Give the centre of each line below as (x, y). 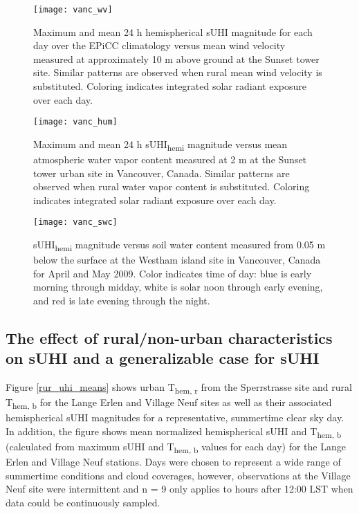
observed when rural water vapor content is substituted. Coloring (172, 186)
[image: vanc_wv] (73, 10)
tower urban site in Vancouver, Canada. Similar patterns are (162, 173)
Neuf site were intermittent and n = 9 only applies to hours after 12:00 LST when (179, 489)
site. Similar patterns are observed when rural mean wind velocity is (178, 72)
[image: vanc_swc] (75, 222)
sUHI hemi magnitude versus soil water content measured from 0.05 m (179, 245)
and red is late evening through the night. (122, 300)
